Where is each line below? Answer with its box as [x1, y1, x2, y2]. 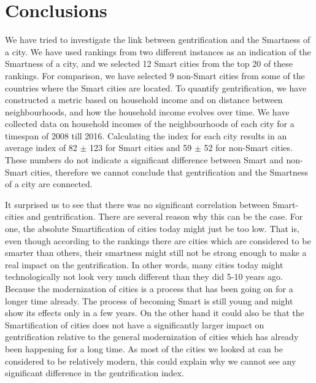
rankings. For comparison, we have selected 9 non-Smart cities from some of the [5, 69, 305, 82]
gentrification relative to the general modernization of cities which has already [5, 330, 299, 343]
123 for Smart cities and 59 [90, 141, 192, 154]
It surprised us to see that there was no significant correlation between [5, 198, 270, 211]
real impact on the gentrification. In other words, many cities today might [5, 258, 283, 271]
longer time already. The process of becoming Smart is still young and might [5, 294, 293, 307]
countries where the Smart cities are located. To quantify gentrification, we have [5, 81, 307, 94]
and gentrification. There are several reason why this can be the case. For [26, 210, 303, 223]
